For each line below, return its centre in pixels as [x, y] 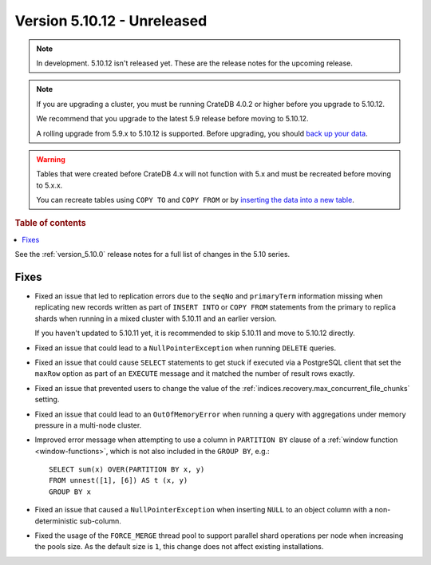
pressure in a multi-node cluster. [88, 425]
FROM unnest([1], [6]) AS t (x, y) [119, 480]
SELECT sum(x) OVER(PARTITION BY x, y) [127, 470]
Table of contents [51, 223]
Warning [51, 159]
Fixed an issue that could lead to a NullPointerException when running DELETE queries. [186, 348]
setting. [47, 400]
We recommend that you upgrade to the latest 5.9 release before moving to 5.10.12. [172, 119]
